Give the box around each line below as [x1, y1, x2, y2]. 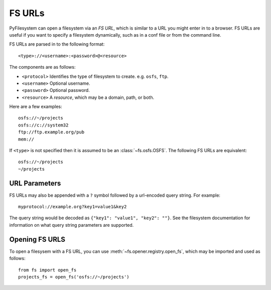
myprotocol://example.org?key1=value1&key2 [18, 204, 127, 210]
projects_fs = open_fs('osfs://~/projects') [18, 274, 130, 279]
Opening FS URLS [9, 235, 65, 243]
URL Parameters [9, 179, 61, 188]
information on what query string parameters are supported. [9, 222, 134, 228]
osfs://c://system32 [18, 122, 69, 128]
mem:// [18, 136, 35, 142]
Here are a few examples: [9, 103, 62, 110]
